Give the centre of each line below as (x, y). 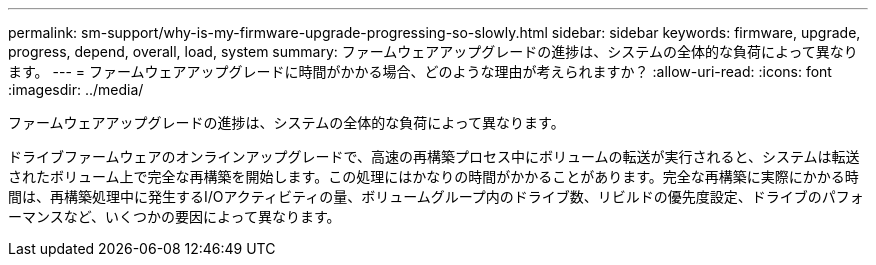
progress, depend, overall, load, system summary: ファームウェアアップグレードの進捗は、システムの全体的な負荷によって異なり (433, 51)
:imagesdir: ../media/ (76, 89)
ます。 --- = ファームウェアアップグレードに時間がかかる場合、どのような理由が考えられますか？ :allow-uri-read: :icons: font (420, 71)
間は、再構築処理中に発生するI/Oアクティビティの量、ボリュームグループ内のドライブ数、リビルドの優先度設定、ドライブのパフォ (436, 196)
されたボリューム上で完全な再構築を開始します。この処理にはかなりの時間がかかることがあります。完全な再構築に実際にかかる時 (433, 176)
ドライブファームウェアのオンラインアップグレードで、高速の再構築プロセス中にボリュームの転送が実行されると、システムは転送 (434, 156)
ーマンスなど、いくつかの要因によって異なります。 (174, 216)
